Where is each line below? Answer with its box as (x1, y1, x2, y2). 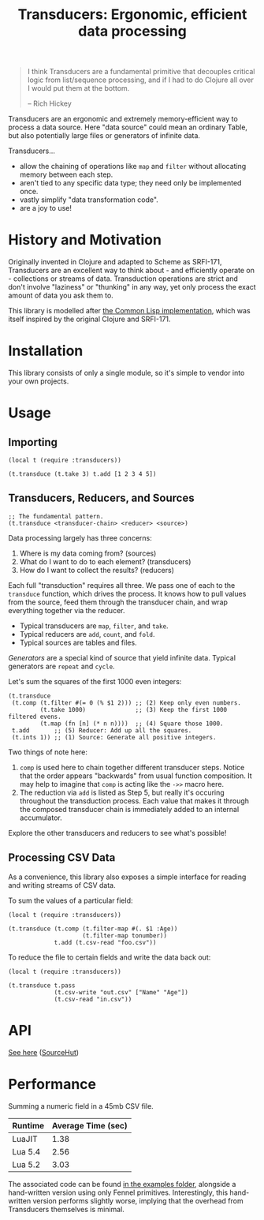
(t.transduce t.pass (8, 981, 76, 990)
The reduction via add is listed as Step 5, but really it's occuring (19, 788, 225, 797)
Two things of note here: (8, 747, 88, 757)
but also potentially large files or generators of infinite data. (8, 131, 201, 140)
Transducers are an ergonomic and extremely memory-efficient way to (8, 114, 238, 124)
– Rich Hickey (27, 99, 73, 108)
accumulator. (19, 813, 62, 822)
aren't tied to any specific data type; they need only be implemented (19, 178, 242, 188)
